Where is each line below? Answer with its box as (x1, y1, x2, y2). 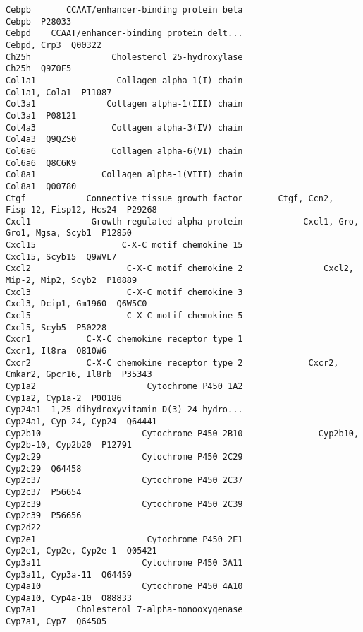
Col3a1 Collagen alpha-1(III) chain (6, 99, 243, 109)
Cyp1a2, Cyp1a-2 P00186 (6, 393, 122, 403)
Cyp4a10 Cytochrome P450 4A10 (6, 581, 243, 592)
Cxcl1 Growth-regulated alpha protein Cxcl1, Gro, (6, 216, 359, 227)
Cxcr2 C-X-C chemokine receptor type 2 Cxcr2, (6, 357, 339, 368)
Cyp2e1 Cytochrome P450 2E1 (6, 534, 243, 544)
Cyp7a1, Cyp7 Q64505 (6, 616, 107, 627)
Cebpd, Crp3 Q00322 (6, 40, 102, 50)
